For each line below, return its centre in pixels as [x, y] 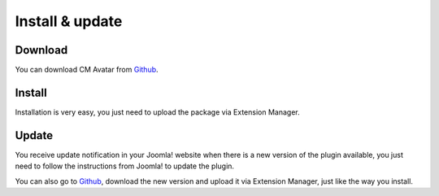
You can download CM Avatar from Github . [87, 70]
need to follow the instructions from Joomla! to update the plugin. [125, 166]
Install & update [69, 21]
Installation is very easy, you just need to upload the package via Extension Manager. [157, 112]
